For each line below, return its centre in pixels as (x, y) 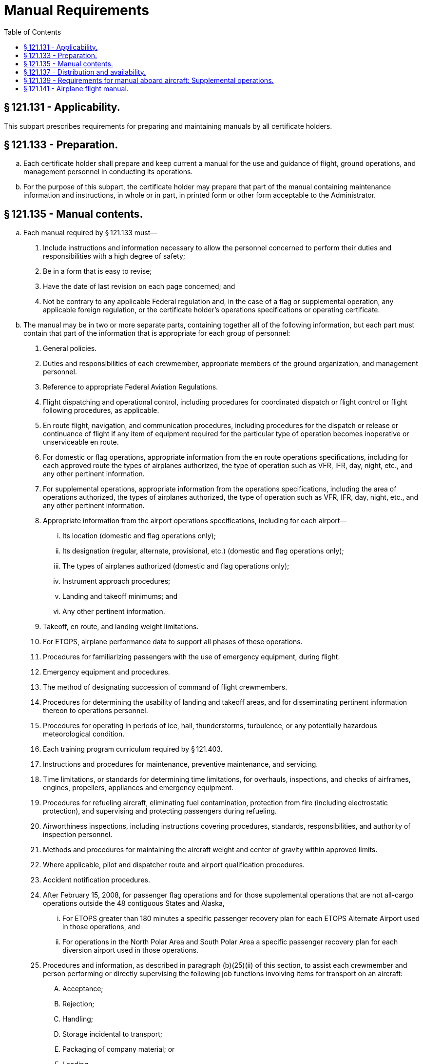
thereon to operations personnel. (96, 711)
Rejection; (78, 1004)
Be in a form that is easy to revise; (97, 271)
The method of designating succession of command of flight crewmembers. (165, 687)
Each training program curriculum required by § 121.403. (133, 749)
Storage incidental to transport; (112, 1034)
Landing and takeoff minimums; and (120, 596)
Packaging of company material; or (119, 1049)
